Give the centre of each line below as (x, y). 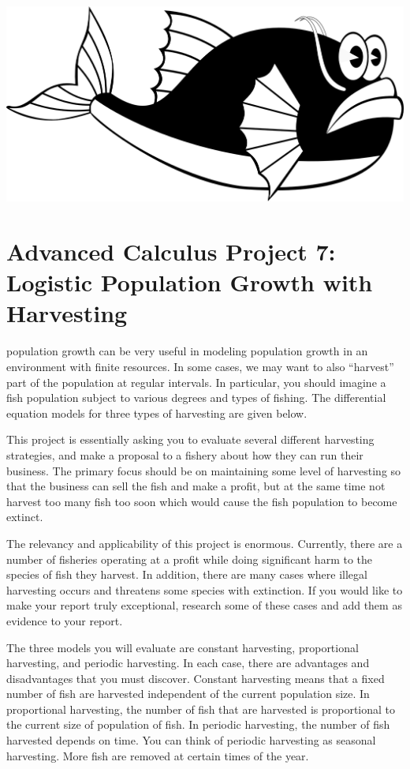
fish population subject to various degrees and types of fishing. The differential (196, 398)
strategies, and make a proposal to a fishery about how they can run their (185, 454)
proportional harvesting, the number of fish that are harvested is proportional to (201, 709)
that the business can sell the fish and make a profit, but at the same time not (196, 486)
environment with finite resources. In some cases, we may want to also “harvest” (200, 366)
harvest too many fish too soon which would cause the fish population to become (202, 501)
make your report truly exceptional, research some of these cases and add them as (204, 605)
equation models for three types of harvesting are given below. (157, 413)
